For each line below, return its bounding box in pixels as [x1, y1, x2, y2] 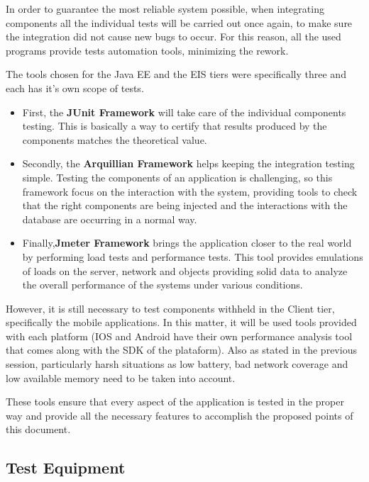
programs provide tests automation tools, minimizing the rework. [6, 43, 289, 57]
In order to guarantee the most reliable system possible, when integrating [6, 1, 324, 16]
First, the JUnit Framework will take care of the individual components [22, 104, 346, 119]
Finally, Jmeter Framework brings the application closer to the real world [22, 235, 352, 250]
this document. [6, 422, 71, 437]
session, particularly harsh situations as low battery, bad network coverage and [6, 357, 348, 371]
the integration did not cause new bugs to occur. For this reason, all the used [6, 29, 341, 44]
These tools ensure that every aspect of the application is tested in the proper [6, 394, 344, 409]
